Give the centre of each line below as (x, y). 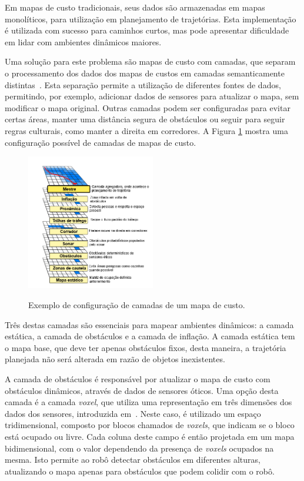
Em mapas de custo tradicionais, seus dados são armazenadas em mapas (135, 7)
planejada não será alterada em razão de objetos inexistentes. (115, 359)
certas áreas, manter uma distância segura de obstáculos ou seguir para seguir (145, 119)
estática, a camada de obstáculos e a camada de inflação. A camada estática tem (150, 336)
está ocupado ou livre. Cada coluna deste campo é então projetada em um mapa (150, 436)
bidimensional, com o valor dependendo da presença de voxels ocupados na (139, 448)
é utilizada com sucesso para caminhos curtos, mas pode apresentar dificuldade (147, 30)
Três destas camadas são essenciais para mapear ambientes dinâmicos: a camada (149, 324)
